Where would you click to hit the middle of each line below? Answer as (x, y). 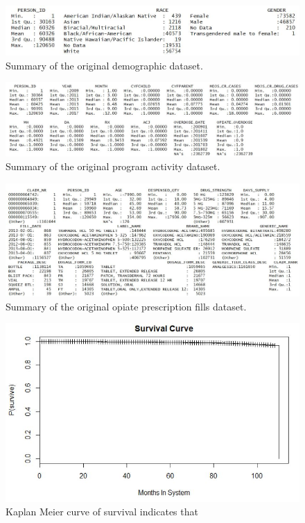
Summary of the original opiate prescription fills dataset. (126, 306)
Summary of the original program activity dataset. (113, 166)
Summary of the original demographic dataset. (104, 65)
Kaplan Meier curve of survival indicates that (102, 512)
